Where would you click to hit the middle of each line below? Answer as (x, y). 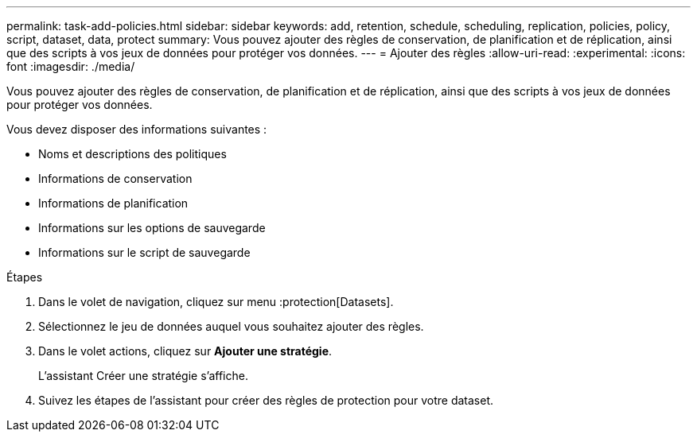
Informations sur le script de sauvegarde (144, 252)
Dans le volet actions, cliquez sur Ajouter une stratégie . (185, 351)
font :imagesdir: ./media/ (71, 66)
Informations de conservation (115, 178)
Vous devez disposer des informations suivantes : (137, 129)
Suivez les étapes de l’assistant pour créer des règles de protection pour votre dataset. (266, 400)
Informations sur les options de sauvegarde (152, 228)
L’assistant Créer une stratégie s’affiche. (143, 376)
